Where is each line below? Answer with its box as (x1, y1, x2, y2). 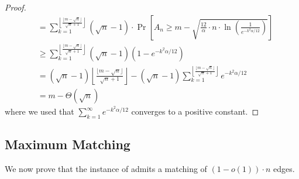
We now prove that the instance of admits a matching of (5, 163, 207, 175)
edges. (273, 163, 295, 175)
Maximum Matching (5, 135, 130, 153)
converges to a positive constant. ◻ (131, 105, 259, 118)
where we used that (5, 105, 74, 118)
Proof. (5, 1, 26, 13)
